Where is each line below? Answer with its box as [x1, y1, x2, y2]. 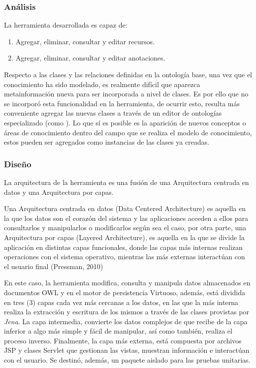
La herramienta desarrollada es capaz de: [4, 20, 128, 30]
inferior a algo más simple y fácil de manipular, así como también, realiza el [4, 326, 232, 336]
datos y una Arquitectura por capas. [4, 186, 114, 197]
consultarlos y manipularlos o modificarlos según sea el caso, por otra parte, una [4, 222, 246, 233]
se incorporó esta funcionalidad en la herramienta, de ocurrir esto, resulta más [4, 98, 240, 108]
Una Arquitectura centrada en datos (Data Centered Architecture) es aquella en [4, 203, 246, 214]
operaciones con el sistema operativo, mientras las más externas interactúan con [4, 251, 245, 262]
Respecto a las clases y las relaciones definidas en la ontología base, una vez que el [4, 69, 252, 79]
